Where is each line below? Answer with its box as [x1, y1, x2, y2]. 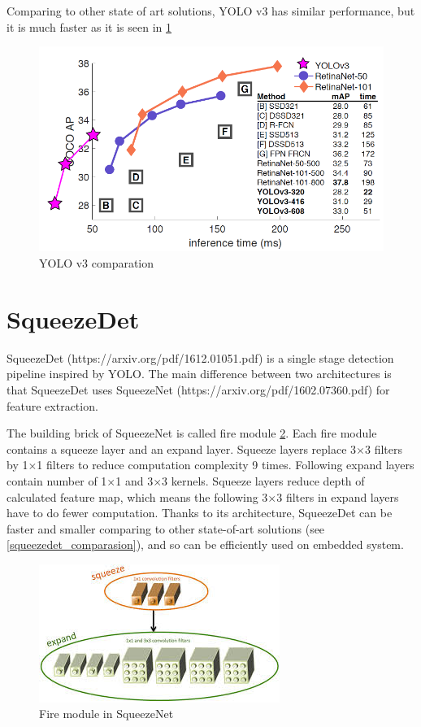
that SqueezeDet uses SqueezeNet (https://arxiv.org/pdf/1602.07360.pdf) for [7, 381, 390, 398]
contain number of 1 [7, 472, 107, 489]
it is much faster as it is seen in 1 [7, 18, 171, 35]
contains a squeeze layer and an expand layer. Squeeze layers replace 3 [7, 440, 357, 457]
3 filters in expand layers [276, 488, 399, 505]
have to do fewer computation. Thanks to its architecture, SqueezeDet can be [7, 504, 393, 521]
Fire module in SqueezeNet [39, 705, 174, 722]
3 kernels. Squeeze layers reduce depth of [162, 472, 365, 489]
